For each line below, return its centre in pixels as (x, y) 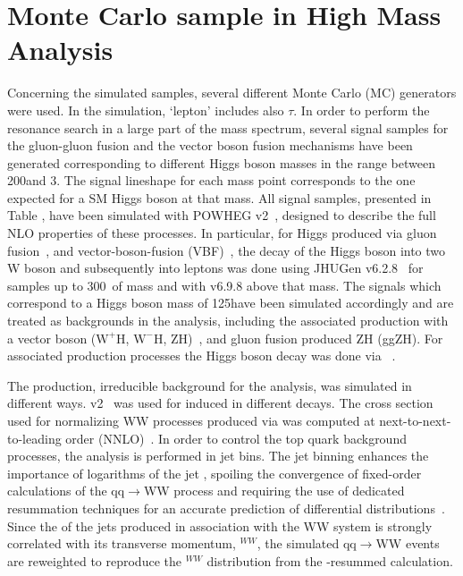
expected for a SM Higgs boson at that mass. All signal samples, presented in (219, 197)
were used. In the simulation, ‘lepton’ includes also (146, 110)
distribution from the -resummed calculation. (330, 560)
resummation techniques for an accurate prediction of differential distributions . (226, 508)
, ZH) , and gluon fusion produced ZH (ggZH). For (303, 338)
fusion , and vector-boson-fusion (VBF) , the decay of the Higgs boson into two (227, 250)
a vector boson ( (52, 338)
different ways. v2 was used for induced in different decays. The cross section (220, 403)
